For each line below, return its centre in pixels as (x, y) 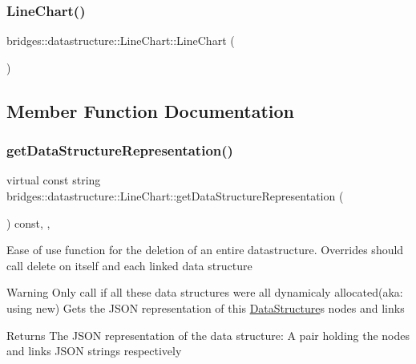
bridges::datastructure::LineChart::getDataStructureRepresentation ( (175, 196)
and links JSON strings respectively (94, 351)
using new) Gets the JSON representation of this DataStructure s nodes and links (206, 307)
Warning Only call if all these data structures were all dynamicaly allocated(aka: (205, 292)
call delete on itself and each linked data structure (129, 265)
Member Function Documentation (151, 110)
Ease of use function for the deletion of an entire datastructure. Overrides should (205, 250)
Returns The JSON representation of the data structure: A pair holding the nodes (208, 335)
